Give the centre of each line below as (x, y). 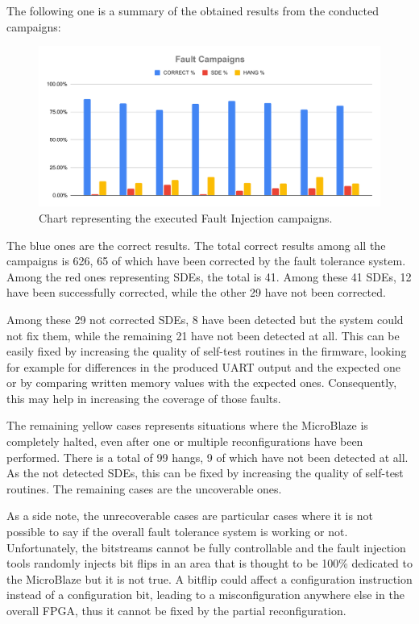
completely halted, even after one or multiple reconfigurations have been (185, 441)
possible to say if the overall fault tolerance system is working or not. (177, 532)
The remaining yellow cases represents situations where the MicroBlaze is (187, 425)
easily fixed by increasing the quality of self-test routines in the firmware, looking (207, 351)
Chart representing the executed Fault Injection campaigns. (186, 217)
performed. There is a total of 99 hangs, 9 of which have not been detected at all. (207, 457)
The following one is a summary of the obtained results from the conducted (193, 10)
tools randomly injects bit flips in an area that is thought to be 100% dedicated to (210, 563)
